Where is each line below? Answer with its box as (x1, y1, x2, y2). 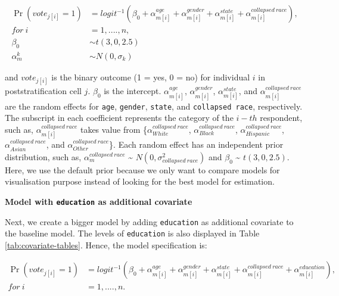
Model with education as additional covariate (5, 195, 192, 207)
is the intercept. (104, 85, 161, 97)
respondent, (260, 111, 303, 124)
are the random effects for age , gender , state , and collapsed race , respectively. (5, 99, 303, 112)
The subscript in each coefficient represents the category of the (5, 111, 234, 124)
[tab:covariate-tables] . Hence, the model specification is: (5, 238, 207, 251)
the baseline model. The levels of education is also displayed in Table (5, 227, 260, 239)
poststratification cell (5, 85, 82, 97)
